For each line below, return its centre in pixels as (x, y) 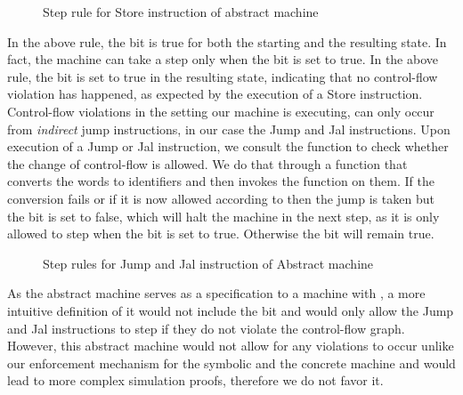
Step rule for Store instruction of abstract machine (181, 12)
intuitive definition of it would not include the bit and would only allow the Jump (231, 310)
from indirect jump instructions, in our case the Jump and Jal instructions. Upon (229, 129)
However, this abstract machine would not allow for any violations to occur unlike (231, 346)
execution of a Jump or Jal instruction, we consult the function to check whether (228, 146)
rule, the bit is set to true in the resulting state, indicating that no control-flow (223, 76)
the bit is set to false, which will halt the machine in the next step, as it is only (223, 216)
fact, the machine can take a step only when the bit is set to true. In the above (223, 59)
